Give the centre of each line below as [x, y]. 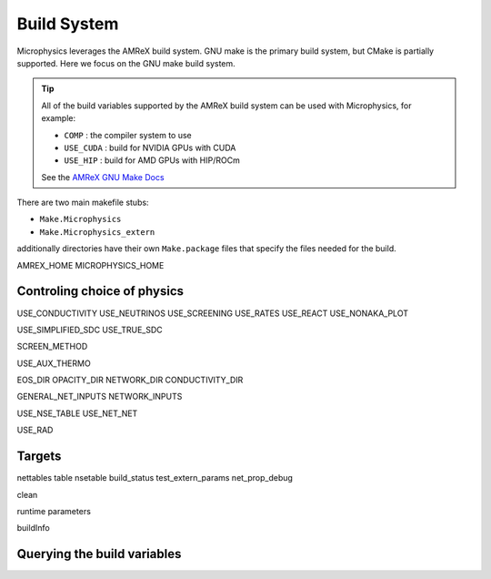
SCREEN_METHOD [52, 347]
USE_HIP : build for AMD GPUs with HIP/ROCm [152, 160]
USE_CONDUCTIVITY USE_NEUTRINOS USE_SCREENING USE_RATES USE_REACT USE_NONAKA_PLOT [213, 313]
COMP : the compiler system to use [128, 135]
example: [59, 118]
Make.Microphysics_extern [97, 232]
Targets [39, 457]
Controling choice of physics [100, 291]
